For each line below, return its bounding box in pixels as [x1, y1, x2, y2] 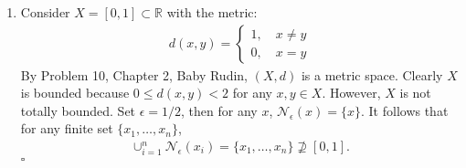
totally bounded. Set [20, 100, 136, 120]
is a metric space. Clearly [301, 65, 443, 84]
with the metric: [166, 3, 258, 21]
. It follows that [361, 100, 449, 120]
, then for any [181, 100, 258, 120]
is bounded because [20, 83, 130, 102]
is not [399, 83, 431, 102]
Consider [20, 3, 70, 21]
